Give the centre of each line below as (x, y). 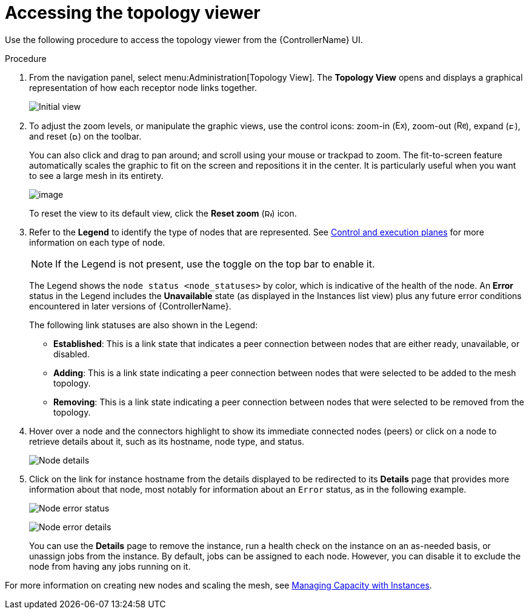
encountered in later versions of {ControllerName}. (130, 306)
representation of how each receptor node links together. (143, 87)
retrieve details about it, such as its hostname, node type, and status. (167, 441)
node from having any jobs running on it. (110, 566)
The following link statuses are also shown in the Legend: (144, 325)
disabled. (72, 354)
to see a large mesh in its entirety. (96, 175)
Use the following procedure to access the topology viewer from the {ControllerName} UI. (184, 39)
